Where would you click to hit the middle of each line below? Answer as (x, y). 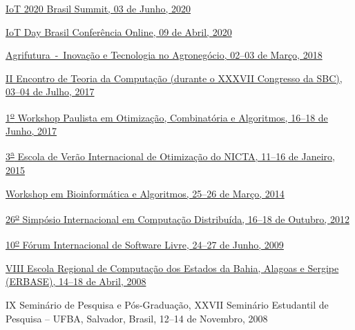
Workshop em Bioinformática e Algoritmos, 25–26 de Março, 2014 (145, 193)
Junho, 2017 (31, 131)
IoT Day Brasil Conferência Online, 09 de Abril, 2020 (119, 31)
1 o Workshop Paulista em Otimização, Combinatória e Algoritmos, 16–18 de (167, 116)
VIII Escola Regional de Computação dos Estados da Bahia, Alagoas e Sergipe (172, 268)
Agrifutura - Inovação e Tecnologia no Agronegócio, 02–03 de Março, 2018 (164, 55)
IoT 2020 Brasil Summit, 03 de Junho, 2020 (98, 8)
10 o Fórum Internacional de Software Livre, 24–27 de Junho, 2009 (145, 244)
